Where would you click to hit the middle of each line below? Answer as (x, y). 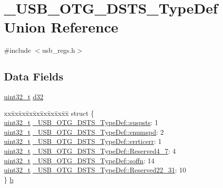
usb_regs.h (59, 50)
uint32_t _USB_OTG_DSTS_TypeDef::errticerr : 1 (83, 141)
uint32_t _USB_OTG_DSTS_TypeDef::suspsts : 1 (81, 122)
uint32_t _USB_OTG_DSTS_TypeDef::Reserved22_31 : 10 (95, 170)
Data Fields (34, 76)
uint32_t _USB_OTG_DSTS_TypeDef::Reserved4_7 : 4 (90, 151)
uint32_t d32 (24, 97)
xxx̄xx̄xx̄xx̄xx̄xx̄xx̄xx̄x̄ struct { (49, 113)
